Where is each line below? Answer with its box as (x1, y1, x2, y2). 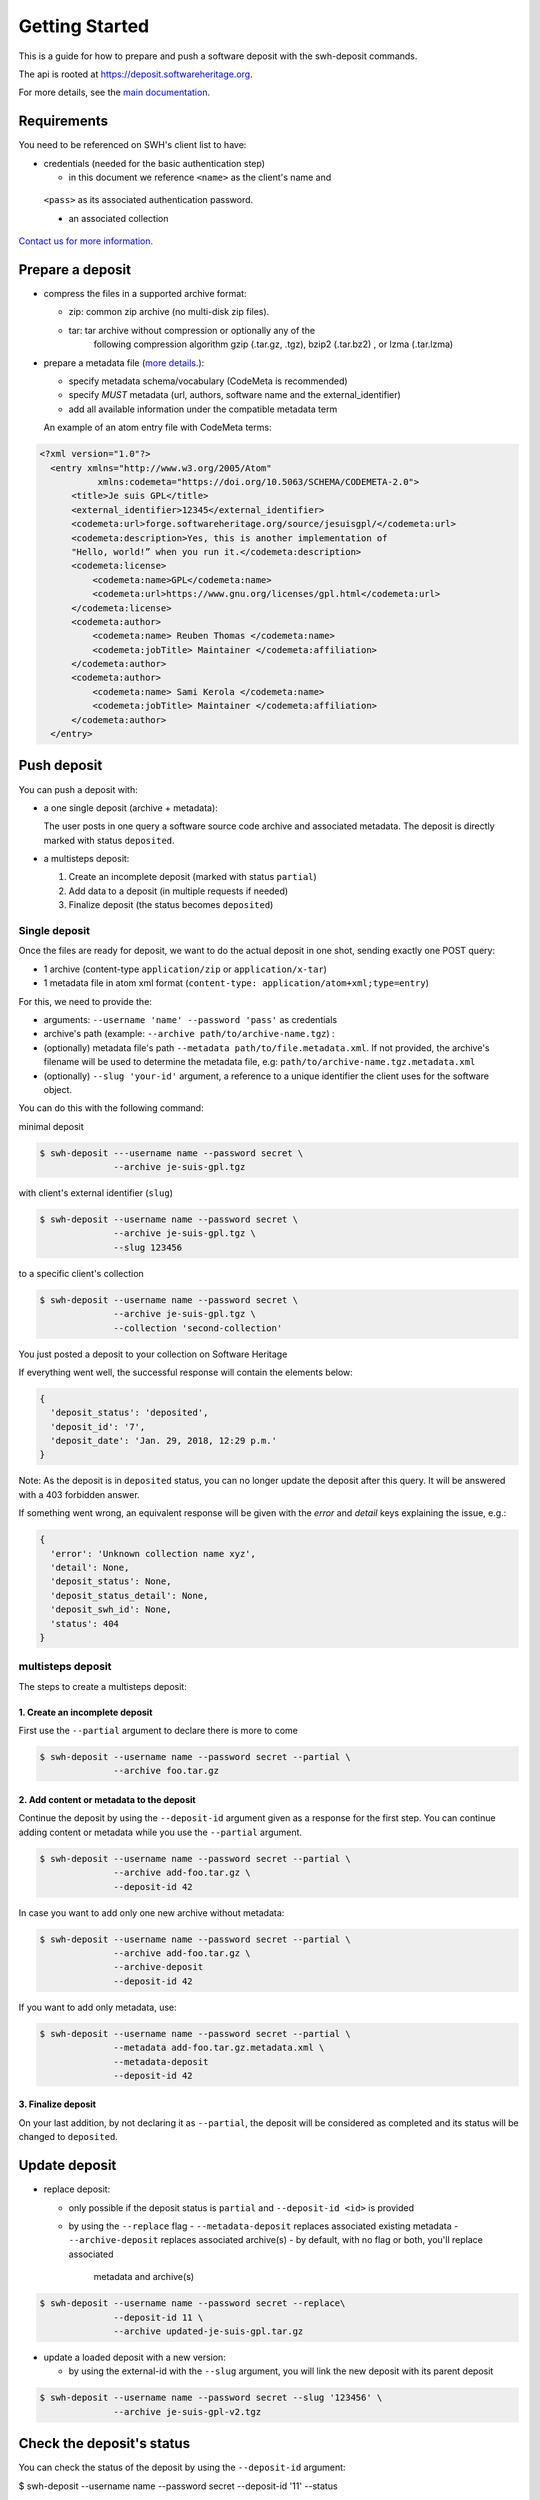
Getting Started (18, 15, 150, 37)
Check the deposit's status (18, 2435, 190, 2452)
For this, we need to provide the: (18, 995, 152, 1007)
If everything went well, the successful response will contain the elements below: (18, 1366, 354, 1378)
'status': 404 (50, 1618, 120, 1629)
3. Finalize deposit (18, 2098, 97, 2110)
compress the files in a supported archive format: (43, 288, 247, 300)
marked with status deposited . (43, 834, 175, 846)
